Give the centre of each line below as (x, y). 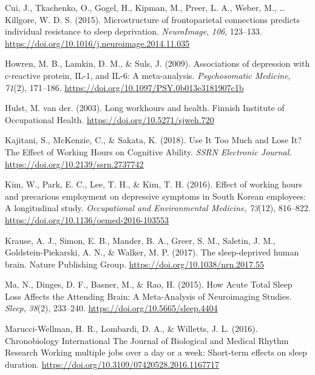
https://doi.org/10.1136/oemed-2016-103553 (87, 219)
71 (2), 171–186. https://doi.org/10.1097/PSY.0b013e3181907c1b (124, 87)
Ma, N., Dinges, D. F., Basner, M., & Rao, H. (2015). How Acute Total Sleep (149, 284)
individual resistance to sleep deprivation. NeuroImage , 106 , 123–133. (134, 31)
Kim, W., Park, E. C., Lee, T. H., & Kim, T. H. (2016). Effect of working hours (154, 184)
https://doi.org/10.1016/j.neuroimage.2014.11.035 (97, 43)
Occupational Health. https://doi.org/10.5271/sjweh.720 (110, 119)
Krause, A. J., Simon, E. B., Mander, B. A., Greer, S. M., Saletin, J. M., (140, 240)
